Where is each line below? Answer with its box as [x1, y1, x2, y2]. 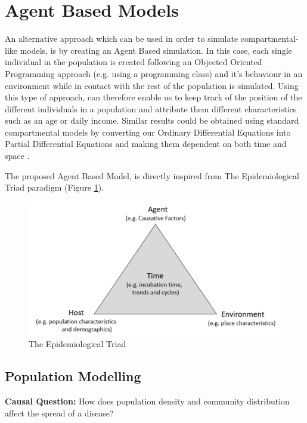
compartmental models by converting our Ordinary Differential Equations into [5, 125, 291, 138]
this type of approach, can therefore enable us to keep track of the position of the [5, 91, 302, 103]
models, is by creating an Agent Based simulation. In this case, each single [20, 44, 292, 56]
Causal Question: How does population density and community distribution [5, 395, 290, 407]
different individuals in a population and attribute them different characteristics [5, 102, 297, 115]
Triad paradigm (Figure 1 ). [5, 181, 104, 194]
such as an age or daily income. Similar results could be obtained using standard [5, 114, 299, 127]
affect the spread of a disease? [5, 406, 114, 419]
